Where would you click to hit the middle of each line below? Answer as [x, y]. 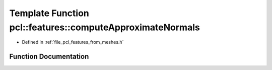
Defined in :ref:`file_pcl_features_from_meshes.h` [73, 42]
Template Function [49, 13]
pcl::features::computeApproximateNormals [105, 27]
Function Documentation [49, 57]
